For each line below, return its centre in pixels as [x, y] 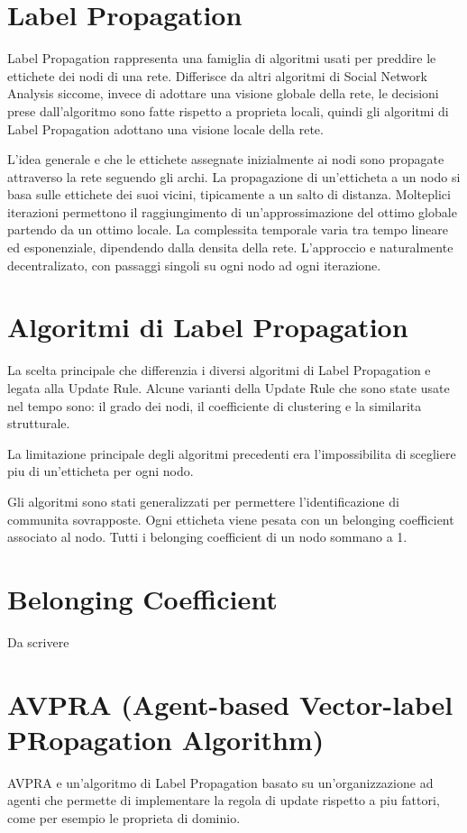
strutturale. [39, 423]
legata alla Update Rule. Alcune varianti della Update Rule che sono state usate [229, 387]
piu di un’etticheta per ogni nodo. [101, 471]
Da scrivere [38, 641]
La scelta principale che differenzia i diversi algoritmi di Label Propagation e [219, 370]
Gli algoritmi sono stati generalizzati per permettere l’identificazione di [203, 501]
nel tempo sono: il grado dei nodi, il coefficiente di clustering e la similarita [215, 405]
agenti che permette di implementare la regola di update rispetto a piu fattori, [224, 800]
